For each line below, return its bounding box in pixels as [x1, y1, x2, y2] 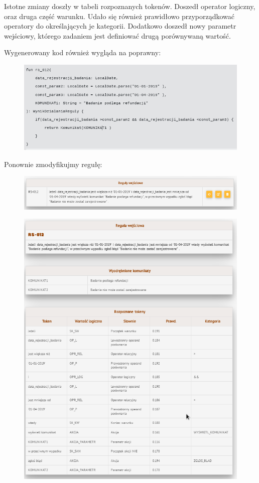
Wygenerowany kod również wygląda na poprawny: [4, 47, 161, 58]
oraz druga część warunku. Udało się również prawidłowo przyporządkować [4, 11, 234, 21]
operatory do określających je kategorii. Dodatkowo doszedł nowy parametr [4, 21, 236, 31]
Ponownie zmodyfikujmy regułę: [4, 158, 102, 169]
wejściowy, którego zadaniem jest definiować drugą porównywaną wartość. [4, 30, 231, 41]
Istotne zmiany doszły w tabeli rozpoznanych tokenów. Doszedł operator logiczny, [4, 1, 255, 11]
